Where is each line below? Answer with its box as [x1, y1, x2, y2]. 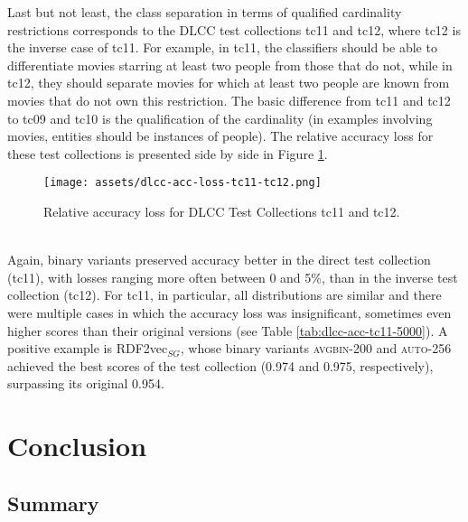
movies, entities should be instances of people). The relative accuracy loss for [7, 126, 434, 145]
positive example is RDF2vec [7, 339, 168, 358]
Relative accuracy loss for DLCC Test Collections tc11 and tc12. [43, 202, 400, 220]
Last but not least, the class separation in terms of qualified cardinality [7, 3, 402, 21]
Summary [7, 489, 99, 517]
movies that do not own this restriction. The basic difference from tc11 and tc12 [7, 90, 451, 109]
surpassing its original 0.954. [7, 374, 164, 393]
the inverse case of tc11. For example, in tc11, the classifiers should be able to [7, 38, 437, 57]
